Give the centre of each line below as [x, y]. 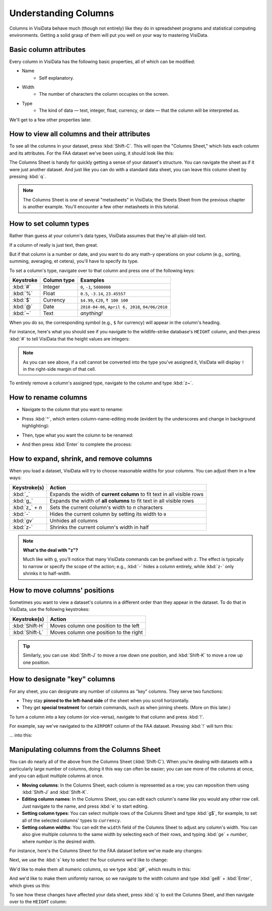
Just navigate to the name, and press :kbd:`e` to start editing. [85, 806]
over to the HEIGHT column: [38, 902]
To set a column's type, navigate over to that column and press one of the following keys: [102, 270]
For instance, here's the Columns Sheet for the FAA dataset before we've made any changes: [106, 851]
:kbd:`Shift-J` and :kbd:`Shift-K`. [55, 792]
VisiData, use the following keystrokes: [50, 609]
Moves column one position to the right [96, 632]
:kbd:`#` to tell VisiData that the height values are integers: [70, 339]
